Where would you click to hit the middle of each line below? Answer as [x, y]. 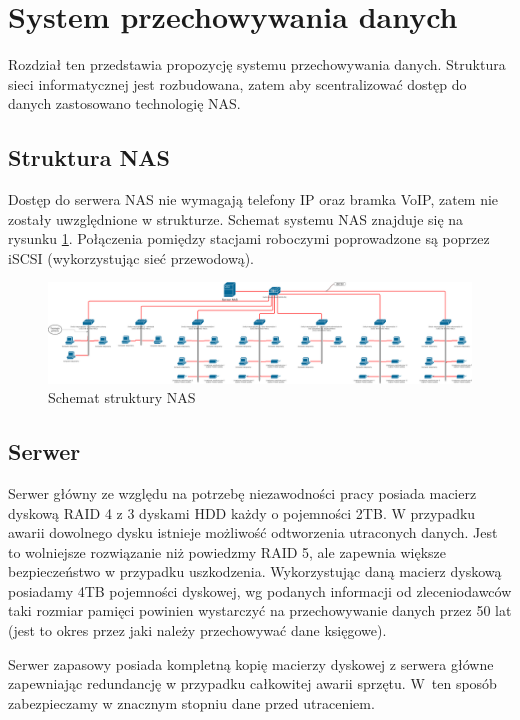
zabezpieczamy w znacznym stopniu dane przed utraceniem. [191, 702]
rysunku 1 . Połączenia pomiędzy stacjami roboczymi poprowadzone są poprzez [249, 238]
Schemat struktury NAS [122, 397]
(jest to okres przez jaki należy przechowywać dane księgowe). [197, 630]
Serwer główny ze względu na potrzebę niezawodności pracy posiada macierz [242, 492]
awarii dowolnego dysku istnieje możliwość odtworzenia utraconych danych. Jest [253, 532]
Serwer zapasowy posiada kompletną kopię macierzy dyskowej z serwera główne [251, 663]
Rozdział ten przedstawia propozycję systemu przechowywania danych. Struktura [257, 64]
